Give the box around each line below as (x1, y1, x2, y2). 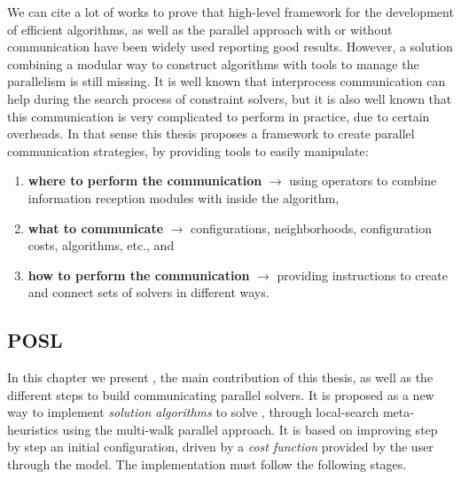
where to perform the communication (27, 171, 262, 190)
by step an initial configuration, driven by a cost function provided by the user (7, 437, 434, 456)
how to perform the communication (27, 265, 250, 284)
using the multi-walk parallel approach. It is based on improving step (62, 420, 438, 438)
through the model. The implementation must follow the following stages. (7, 455, 407, 474)
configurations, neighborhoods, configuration (191, 218, 432, 237)
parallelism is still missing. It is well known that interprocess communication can (7, 72, 446, 90)
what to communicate (27, 218, 164, 237)
